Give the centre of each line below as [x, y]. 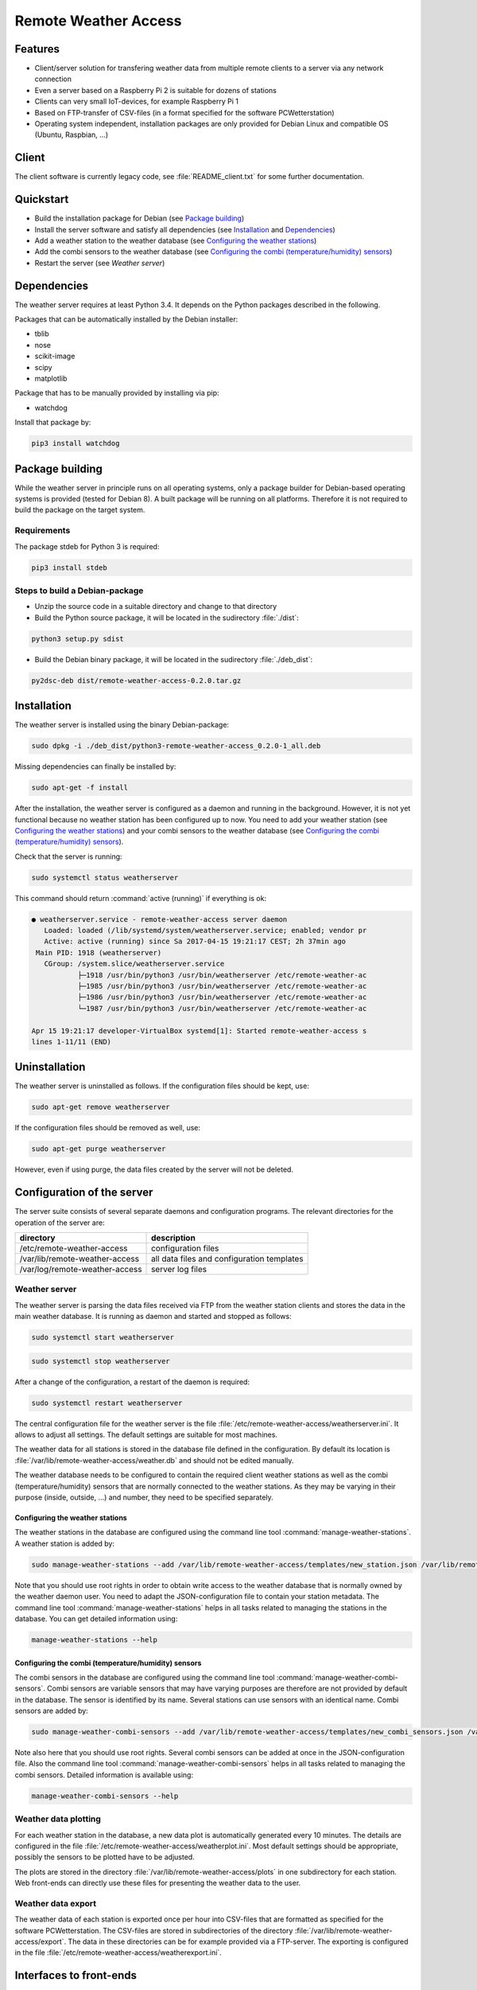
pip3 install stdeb [69, 568]
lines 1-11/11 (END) [71, 1042]
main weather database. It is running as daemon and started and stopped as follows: [153, 1317]
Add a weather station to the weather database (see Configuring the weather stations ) [176, 240]
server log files [179, 1270]
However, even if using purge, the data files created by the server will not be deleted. [154, 1169]
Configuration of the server [84, 1193]
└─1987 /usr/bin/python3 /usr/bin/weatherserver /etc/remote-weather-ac [222, 1008]
